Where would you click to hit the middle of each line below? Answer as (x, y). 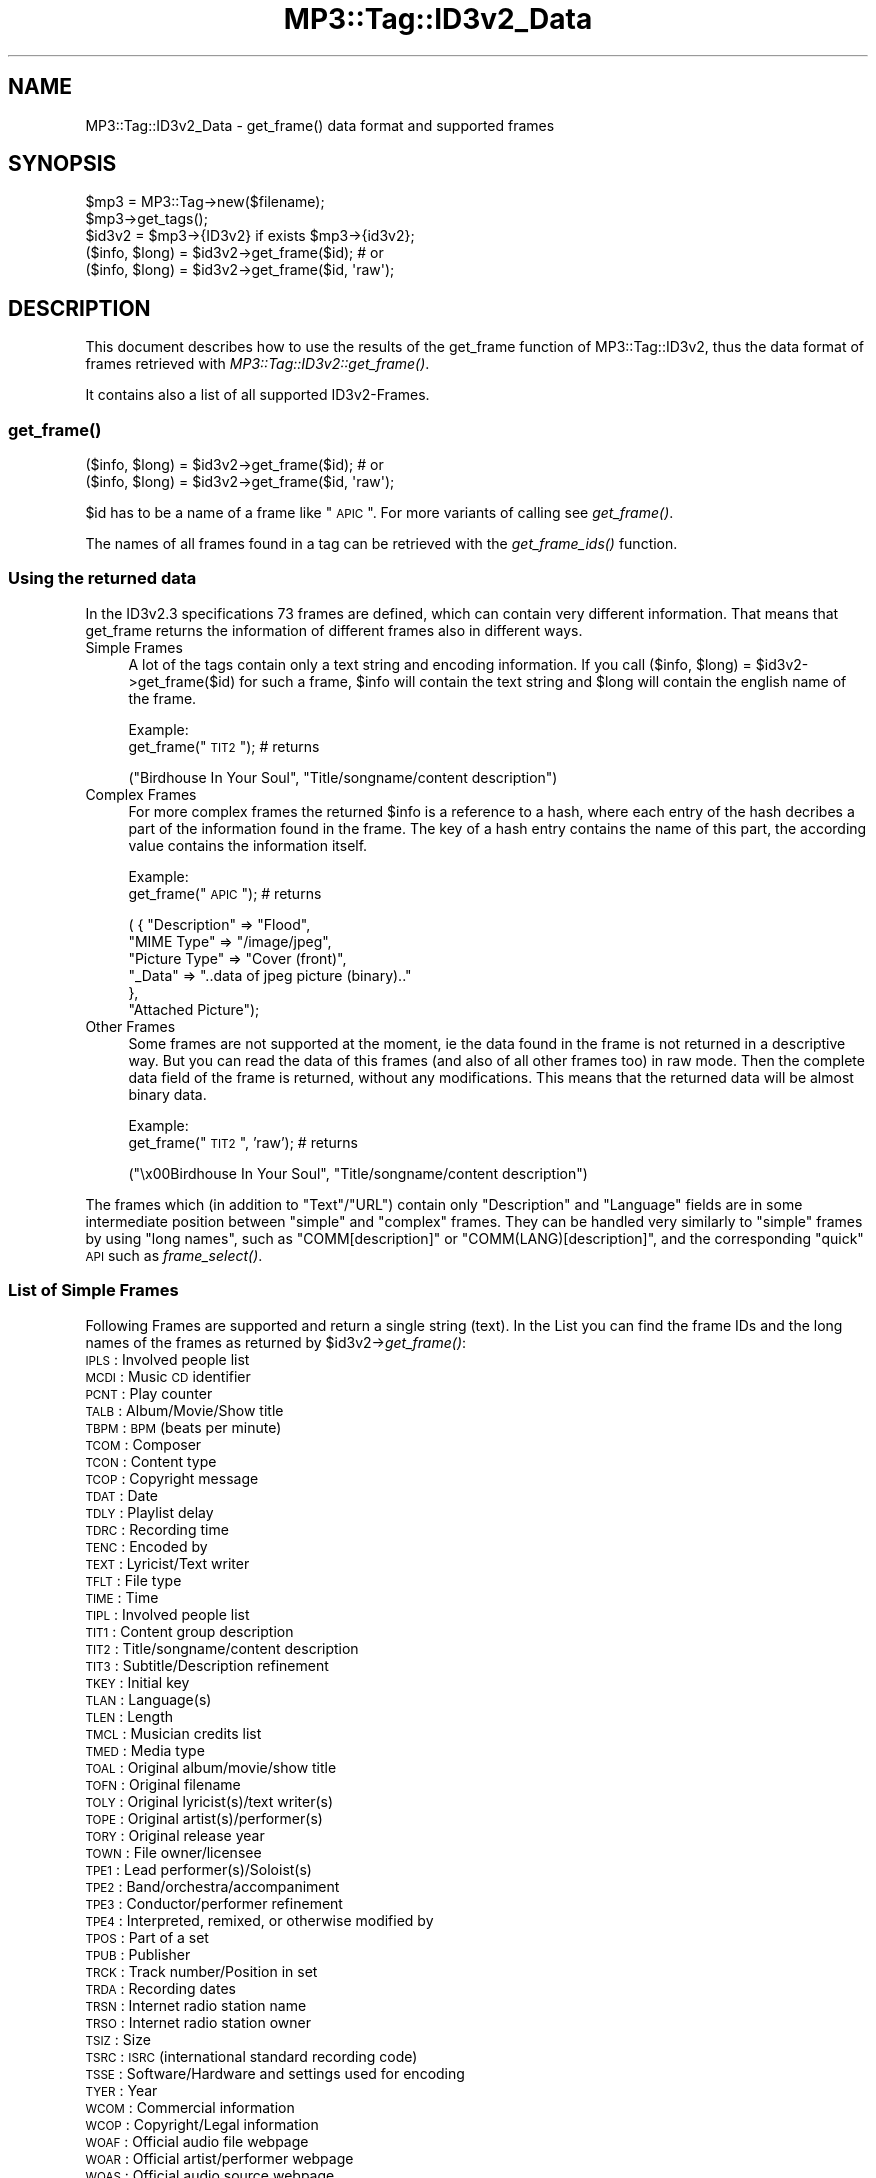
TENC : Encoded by (146, 1546)
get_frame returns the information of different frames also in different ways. (334, 630)
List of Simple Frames (93, 1290)
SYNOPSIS (62, 164)
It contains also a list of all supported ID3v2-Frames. (257, 395)
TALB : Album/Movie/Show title (184, 1410)
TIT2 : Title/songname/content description (222, 1648)
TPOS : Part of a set (147, 1937)
